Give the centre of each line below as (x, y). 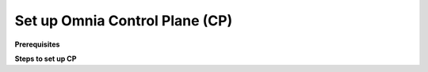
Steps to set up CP (46, 59)
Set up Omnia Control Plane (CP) (124, 21)
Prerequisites (37, 44)
